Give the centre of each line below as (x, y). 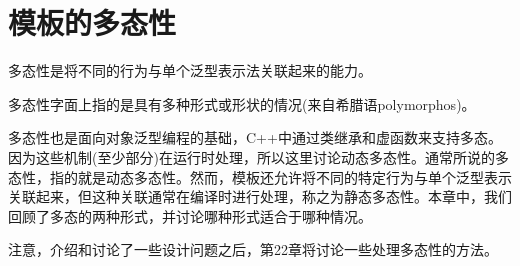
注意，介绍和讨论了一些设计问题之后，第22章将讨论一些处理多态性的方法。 (253, 249)
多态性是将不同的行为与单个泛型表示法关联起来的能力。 (190, 70)
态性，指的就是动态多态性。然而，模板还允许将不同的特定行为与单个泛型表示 (260, 176)
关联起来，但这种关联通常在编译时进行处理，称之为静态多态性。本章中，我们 (260, 196)
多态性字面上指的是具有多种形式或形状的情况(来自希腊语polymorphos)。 (242, 103)
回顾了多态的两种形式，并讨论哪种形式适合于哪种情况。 (190, 215)
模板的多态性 (92, 22)
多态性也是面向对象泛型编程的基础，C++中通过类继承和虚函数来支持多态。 (255, 137)
